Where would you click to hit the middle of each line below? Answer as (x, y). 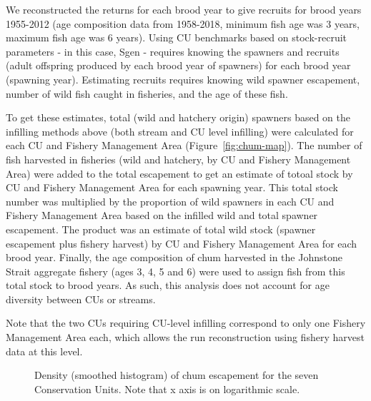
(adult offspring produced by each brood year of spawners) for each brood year (178, 65)
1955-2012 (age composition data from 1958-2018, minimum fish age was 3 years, (183, 23)
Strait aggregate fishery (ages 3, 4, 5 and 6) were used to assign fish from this (175, 271)
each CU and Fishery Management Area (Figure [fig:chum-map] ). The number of (184, 145)
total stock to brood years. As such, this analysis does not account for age (168, 285)
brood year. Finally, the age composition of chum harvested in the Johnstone (174, 257)
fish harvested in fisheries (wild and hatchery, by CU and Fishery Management (178, 159)
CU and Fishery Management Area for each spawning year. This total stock (172, 187)
